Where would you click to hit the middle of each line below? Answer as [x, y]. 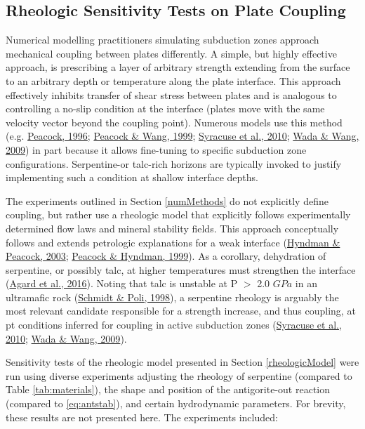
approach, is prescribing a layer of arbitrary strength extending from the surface [178, 67]
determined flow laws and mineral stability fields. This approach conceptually [172, 228]
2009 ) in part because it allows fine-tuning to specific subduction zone [156, 149]
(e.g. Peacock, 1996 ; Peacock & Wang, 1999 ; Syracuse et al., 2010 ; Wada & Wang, [182, 136]
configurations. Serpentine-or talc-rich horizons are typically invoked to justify [174, 163]
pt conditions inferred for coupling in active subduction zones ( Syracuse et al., [174, 325]
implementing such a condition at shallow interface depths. [132, 177]
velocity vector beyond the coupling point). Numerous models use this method [174, 122]
